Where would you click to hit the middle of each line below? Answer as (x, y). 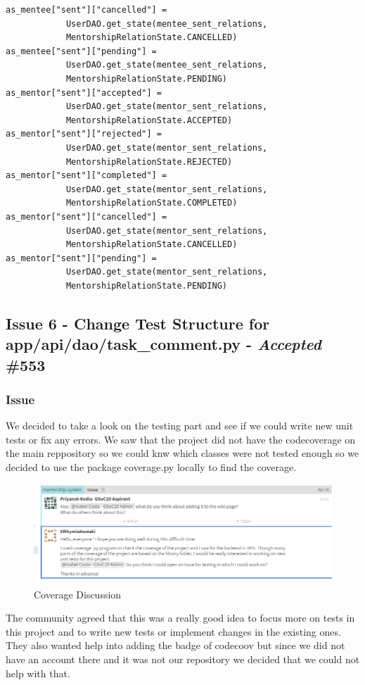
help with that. (38, 673)
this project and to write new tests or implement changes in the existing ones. (173, 631)
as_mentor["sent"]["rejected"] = (84, 134)
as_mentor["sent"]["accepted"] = (84, 93)
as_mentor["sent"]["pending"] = (81, 258)
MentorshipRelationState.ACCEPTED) (149, 120)
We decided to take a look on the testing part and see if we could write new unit (180, 426)
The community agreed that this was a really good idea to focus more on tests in (180, 618)
